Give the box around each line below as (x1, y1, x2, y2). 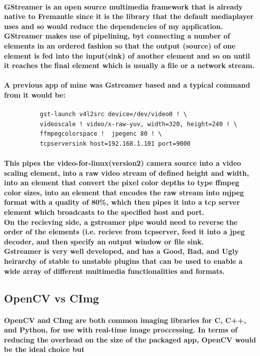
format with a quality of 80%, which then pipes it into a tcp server (4, 197, 240, 207)
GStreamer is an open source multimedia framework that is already (4, 1, 243, 12)
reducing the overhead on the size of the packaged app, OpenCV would (4, 334, 256, 344)
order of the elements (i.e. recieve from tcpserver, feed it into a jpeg (4, 226, 245, 237)
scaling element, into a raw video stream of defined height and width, (4, 167, 249, 178)
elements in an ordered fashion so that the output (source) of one (4, 40, 235, 51)
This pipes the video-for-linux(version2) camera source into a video (4, 158, 241, 168)
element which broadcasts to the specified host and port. (4, 207, 204, 217)
